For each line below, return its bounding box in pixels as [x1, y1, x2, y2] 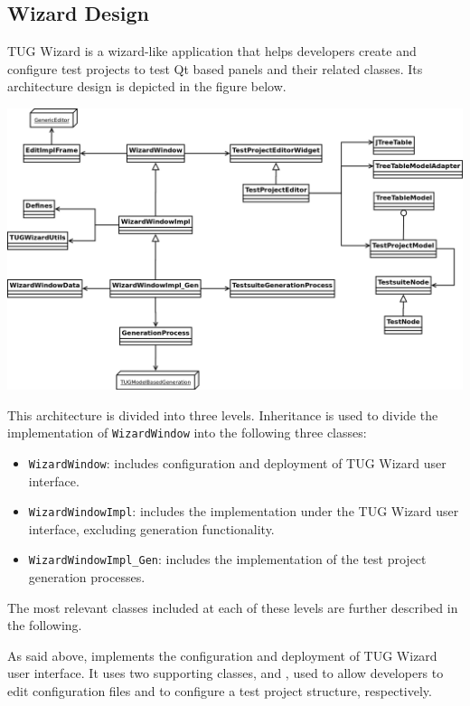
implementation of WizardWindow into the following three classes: [7, 423, 367, 442]
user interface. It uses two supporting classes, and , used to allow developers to [7, 664, 444, 682]
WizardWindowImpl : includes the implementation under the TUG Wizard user [28, 502, 459, 521]
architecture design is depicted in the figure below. [7, 77, 287, 96]
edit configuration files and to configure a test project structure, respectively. [7, 682, 432, 701]
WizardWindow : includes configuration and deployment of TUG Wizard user [28, 453, 446, 472]
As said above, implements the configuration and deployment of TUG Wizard [7, 645, 437, 664]
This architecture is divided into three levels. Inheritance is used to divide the [7, 405, 438, 424]
